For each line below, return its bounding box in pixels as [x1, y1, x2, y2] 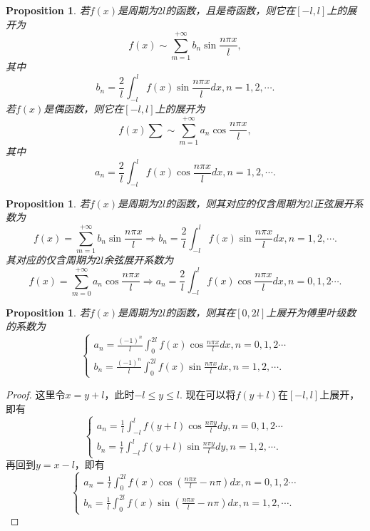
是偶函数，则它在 [43, 101, 124, 116]
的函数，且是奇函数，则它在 [165, 3, 296, 17]
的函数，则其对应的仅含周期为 [165, 195, 306, 210]
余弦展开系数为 [103, 252, 174, 267]
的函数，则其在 [165, 304, 236, 319]
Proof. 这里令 [6, 386, 66, 401]
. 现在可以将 [179, 386, 236, 401]
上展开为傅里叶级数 [266, 304, 356, 319]
